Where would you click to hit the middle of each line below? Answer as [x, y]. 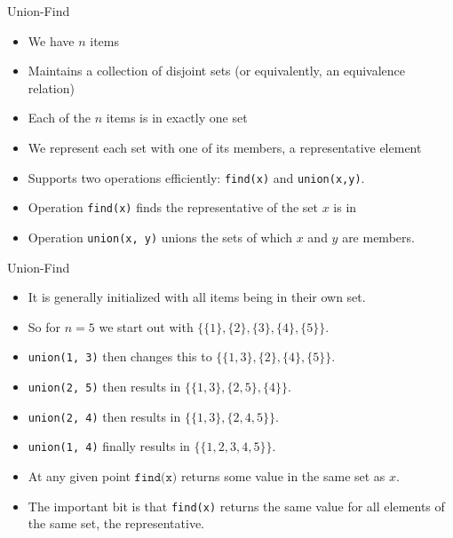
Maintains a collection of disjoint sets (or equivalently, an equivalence [217, 71]
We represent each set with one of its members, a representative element [225, 147]
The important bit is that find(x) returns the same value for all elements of [236, 506]
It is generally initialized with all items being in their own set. [197, 297]
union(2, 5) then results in [104, 386]
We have [51, 40]
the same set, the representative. [116, 523]
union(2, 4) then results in [104, 416]
